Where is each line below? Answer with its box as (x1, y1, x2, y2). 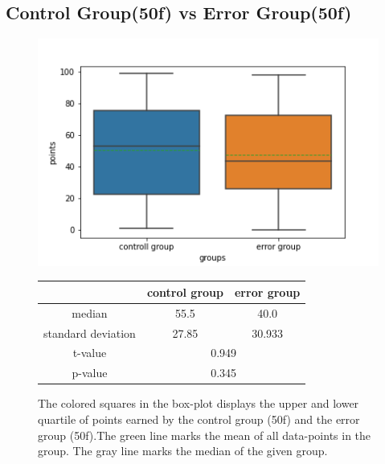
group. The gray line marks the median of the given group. (38, 442, 328, 459)
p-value (72, 364, 108, 381)
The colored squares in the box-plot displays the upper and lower (38, 395, 359, 412)
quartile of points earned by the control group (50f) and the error (38, 411, 360, 428)
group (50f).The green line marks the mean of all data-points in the (38, 426, 371, 443)
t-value (72, 344, 107, 361)
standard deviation (43, 324, 136, 341)
